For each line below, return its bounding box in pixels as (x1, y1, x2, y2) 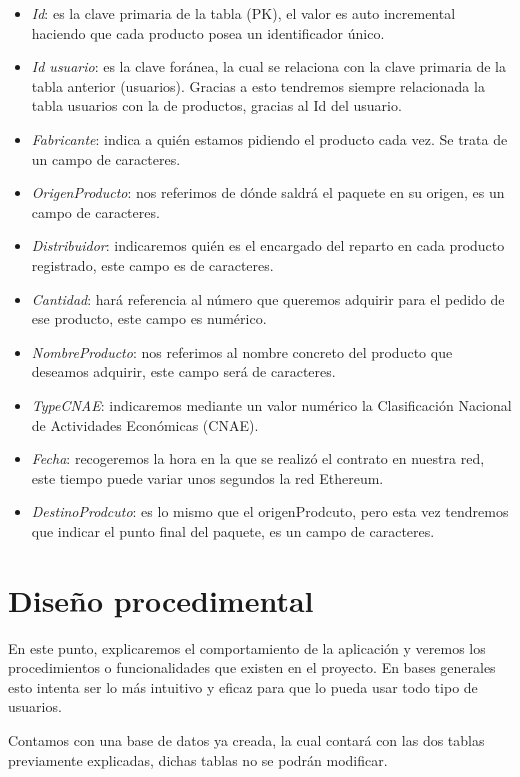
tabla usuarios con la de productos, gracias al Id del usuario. (31, 95, 402, 116)
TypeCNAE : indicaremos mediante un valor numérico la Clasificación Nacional (31, 394, 512, 415)
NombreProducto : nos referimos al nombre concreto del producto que (31, 341, 453, 362)
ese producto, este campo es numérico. (31, 308, 267, 329)
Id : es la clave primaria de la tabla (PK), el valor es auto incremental (31, 3, 456, 23)
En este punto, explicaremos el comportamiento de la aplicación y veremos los (8, 637, 486, 658)
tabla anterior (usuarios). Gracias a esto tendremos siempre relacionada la (31, 75, 485, 96)
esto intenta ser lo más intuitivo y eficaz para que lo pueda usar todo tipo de (8, 676, 478, 697)
